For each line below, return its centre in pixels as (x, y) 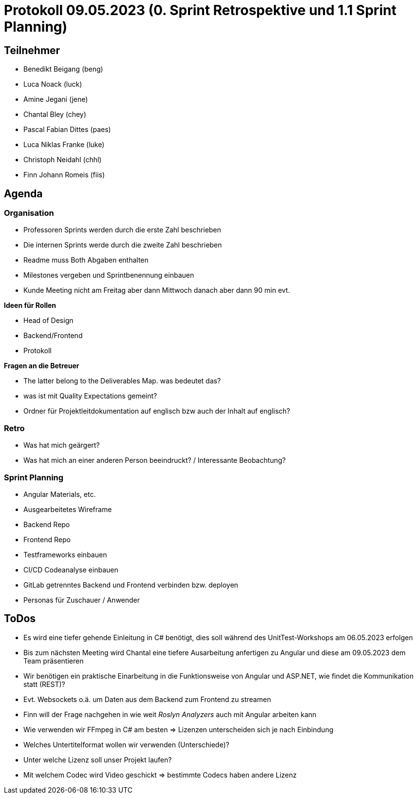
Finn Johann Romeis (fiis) (64, 175)
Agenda (23, 193)
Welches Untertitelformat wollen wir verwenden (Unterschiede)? (126, 744)
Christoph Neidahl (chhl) (63, 160)
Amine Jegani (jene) (56, 99)
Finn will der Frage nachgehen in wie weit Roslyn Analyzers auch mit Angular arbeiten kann (170, 714)
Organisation (29, 213)
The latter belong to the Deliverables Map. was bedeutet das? (122, 381)
